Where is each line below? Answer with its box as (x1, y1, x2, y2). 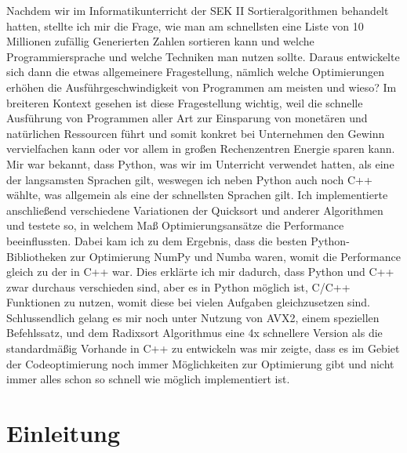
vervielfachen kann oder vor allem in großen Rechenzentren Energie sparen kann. (6, 140, 395, 157)
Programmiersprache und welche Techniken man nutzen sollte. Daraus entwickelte (6, 48, 400, 64)
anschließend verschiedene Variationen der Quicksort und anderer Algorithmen (6, 201, 383, 218)
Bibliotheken (6, 248, 67, 264)
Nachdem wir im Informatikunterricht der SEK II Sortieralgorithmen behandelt (6, 2, 389, 18)
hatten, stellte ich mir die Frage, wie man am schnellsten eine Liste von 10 (6, 17, 364, 34)
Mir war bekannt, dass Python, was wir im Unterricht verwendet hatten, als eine (6, 155, 394, 172)
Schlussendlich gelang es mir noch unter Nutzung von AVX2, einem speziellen (6, 309, 380, 325)
